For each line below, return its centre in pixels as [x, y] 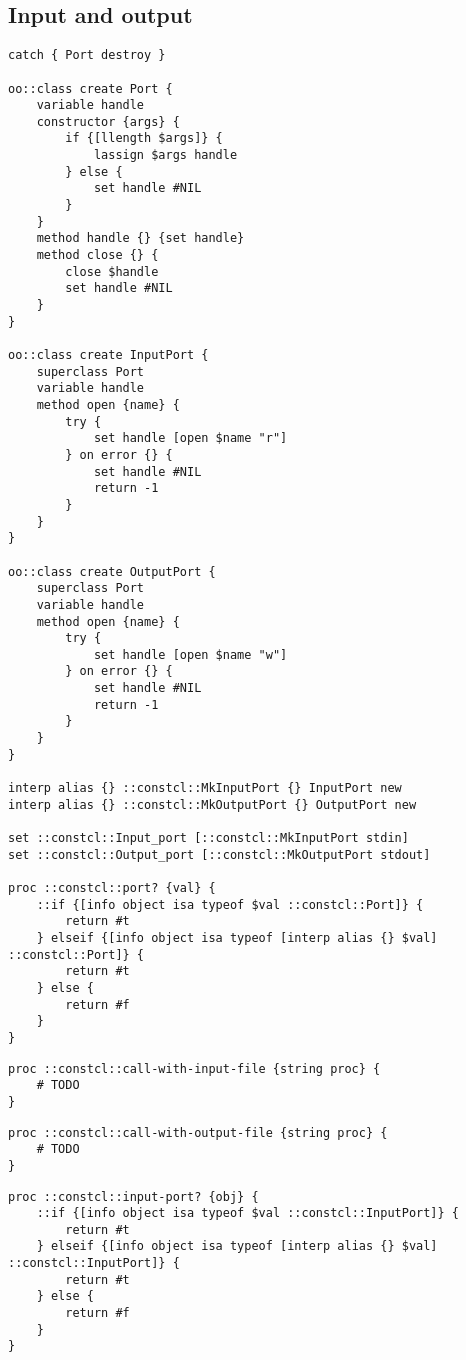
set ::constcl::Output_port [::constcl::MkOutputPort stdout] [219, 854]
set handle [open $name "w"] [190, 654]
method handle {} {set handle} [140, 238]
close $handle [112, 271]
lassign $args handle [165, 155]
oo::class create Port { [90, 88]
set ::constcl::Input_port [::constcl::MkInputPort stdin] [208, 838]
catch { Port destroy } [87, 55]
